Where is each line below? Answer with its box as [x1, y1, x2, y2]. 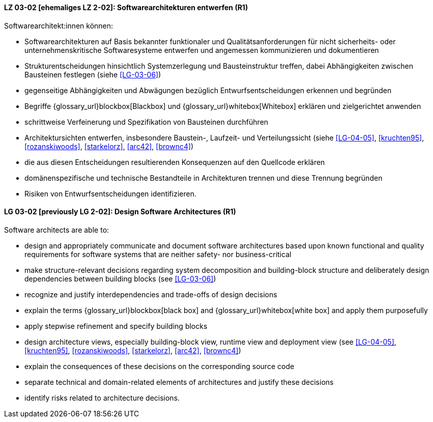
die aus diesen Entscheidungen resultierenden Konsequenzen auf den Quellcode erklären [24, 157, 325, 166]
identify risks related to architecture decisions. [24, 393, 180, 402]
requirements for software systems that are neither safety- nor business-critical [24, 249, 292, 259]
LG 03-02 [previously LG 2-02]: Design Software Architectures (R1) [4, 207, 236, 216]
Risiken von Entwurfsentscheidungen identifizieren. [24, 189, 196, 198]
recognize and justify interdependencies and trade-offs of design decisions [24, 290, 277, 299]
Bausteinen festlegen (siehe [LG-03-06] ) [24, 70, 161, 79]
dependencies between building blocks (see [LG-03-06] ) [24, 274, 216, 283]
